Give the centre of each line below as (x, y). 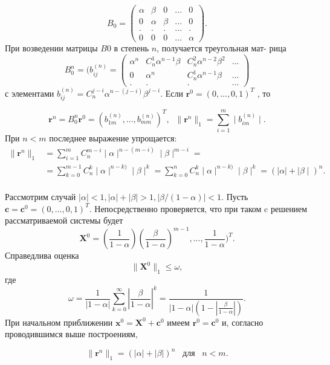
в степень (131, 48)
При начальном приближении (59, 322)
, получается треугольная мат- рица (222, 48)
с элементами (30, 93)
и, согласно (243, 322)
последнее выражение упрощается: (113, 138)
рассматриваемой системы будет (64, 220)
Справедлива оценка (42, 255)
